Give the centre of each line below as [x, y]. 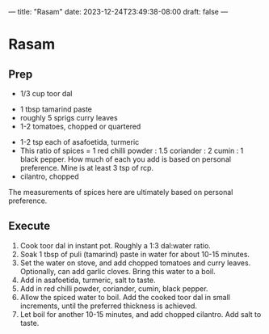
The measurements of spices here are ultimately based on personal [121, 192]
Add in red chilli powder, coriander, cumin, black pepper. [114, 288]
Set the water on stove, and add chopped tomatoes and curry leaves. [135, 263]
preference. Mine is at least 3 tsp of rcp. [87, 168]
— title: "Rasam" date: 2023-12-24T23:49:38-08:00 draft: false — [118, 12]
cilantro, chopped [49, 176]
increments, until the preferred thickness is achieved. [109, 306]
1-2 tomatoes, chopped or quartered [80, 126]
